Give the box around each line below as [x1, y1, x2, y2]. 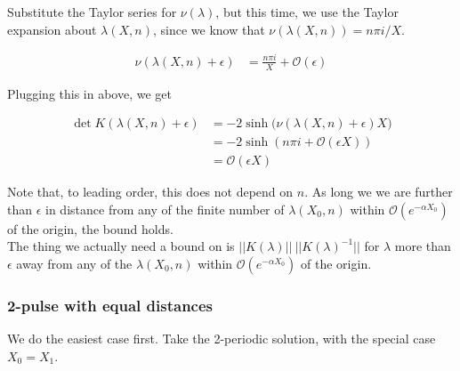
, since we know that [152, 20, 265, 38]
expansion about [7, 20, 97, 38]
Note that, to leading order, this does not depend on [7, 182, 294, 201]
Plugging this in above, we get [7, 84, 172, 102]
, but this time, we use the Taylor [215, 3, 399, 20]
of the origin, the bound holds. [7, 219, 174, 238]
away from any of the [16, 254, 133, 273]
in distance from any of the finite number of [45, 199, 285, 218]
